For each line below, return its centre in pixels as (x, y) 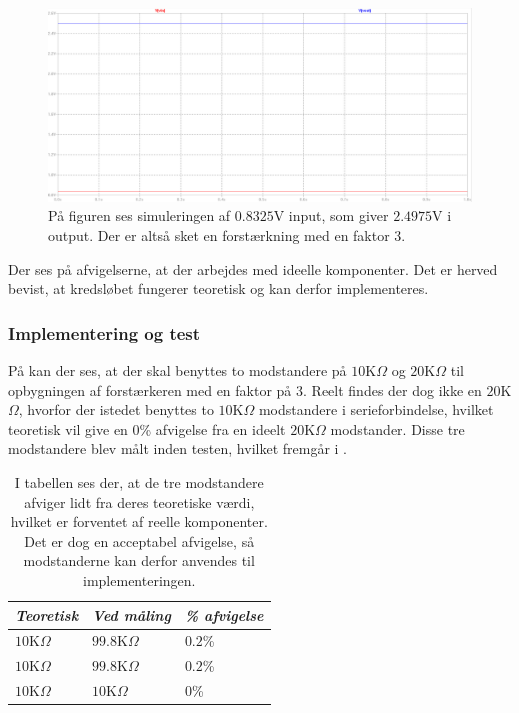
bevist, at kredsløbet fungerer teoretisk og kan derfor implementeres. (218, 288)
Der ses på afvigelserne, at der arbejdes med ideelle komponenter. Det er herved (253, 268)
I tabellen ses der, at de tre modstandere (139, 481)
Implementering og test (104, 332)
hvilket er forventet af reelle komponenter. (139, 521)
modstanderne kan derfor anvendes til (139, 560)
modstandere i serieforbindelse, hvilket (376, 409)
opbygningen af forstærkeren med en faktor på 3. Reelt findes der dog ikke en (245, 389)
